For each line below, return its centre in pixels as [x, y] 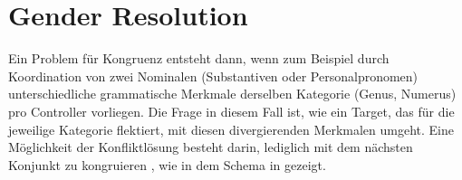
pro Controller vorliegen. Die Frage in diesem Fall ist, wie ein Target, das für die [231, 111]
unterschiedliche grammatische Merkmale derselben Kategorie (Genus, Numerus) [232, 94]
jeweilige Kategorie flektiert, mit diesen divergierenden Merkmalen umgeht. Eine [231, 129]
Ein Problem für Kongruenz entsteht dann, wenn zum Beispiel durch [199, 58]
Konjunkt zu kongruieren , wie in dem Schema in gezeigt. [167, 164]
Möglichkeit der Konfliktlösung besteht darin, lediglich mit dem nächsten [211, 147]
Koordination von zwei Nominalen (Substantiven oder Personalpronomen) [213, 76]
